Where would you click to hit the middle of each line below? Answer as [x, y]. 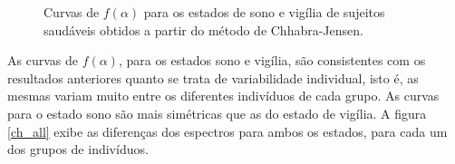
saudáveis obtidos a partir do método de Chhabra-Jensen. [203, 29]
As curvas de [43, 60]
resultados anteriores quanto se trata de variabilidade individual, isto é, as [213, 77]
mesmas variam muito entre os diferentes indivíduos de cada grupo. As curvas [223, 96]
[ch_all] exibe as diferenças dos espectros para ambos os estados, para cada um [227, 131]
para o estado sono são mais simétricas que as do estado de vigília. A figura [217, 113]
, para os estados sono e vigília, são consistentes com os [272, 60]
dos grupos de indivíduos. [78, 149]
